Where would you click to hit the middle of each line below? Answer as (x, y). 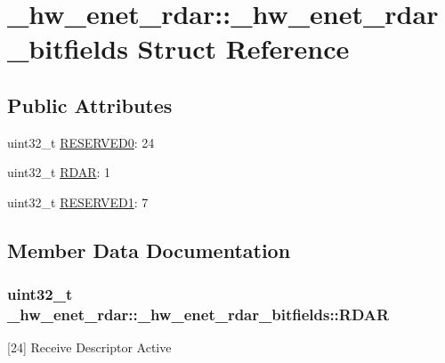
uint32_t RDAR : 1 (59, 172)
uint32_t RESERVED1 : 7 (78, 202)
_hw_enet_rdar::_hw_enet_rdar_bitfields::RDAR (198, 315)
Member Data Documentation (149, 250)
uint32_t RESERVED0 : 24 (81, 142)
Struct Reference (243, 48)
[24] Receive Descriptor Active (89, 347)
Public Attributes (90, 105)
